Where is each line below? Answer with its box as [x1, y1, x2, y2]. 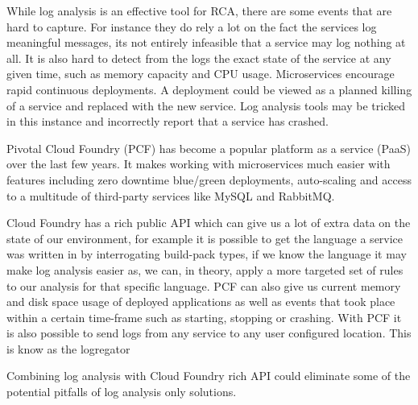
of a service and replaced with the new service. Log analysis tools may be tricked [6, 97, 405, 114]
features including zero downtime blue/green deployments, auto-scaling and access [6, 171, 412, 188]
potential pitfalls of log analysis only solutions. [6, 383, 237, 400]
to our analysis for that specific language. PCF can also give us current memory [6, 277, 401, 294]
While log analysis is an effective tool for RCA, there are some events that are [6, 2, 392, 19]
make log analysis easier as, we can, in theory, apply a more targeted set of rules [6, 261, 404, 278]
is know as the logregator [6, 340, 130, 357]
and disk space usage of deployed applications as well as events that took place [6, 293, 395, 310]
